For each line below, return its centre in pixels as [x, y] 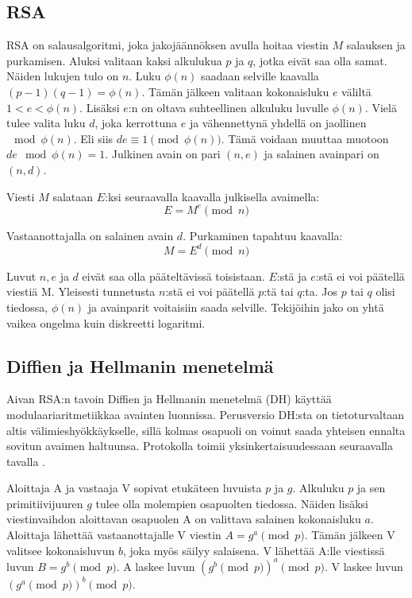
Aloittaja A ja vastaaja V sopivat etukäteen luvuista [134, 488]
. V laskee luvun [364, 566]
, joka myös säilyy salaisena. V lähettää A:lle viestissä [254, 550]
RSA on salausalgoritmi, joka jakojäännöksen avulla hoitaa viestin [167, 45]
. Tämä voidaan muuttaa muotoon [305, 138]
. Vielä [381, 107]
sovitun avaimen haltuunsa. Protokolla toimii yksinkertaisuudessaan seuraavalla [200, 446]
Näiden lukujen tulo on [63, 76]
